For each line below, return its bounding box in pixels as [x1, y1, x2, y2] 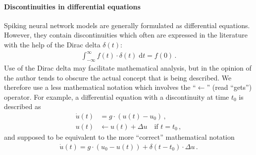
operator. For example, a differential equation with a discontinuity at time [4, 91, 229, 102]
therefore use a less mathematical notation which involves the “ [4, 82, 196, 92]
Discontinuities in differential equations [4, 1, 141, 11]
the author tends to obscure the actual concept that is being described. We [4, 72, 232, 82]
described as [4, 101, 41, 112]
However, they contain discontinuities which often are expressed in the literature [4, 30, 248, 40]
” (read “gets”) [206, 82, 252, 92]
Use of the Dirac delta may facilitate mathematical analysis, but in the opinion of [4, 62, 252, 73]
